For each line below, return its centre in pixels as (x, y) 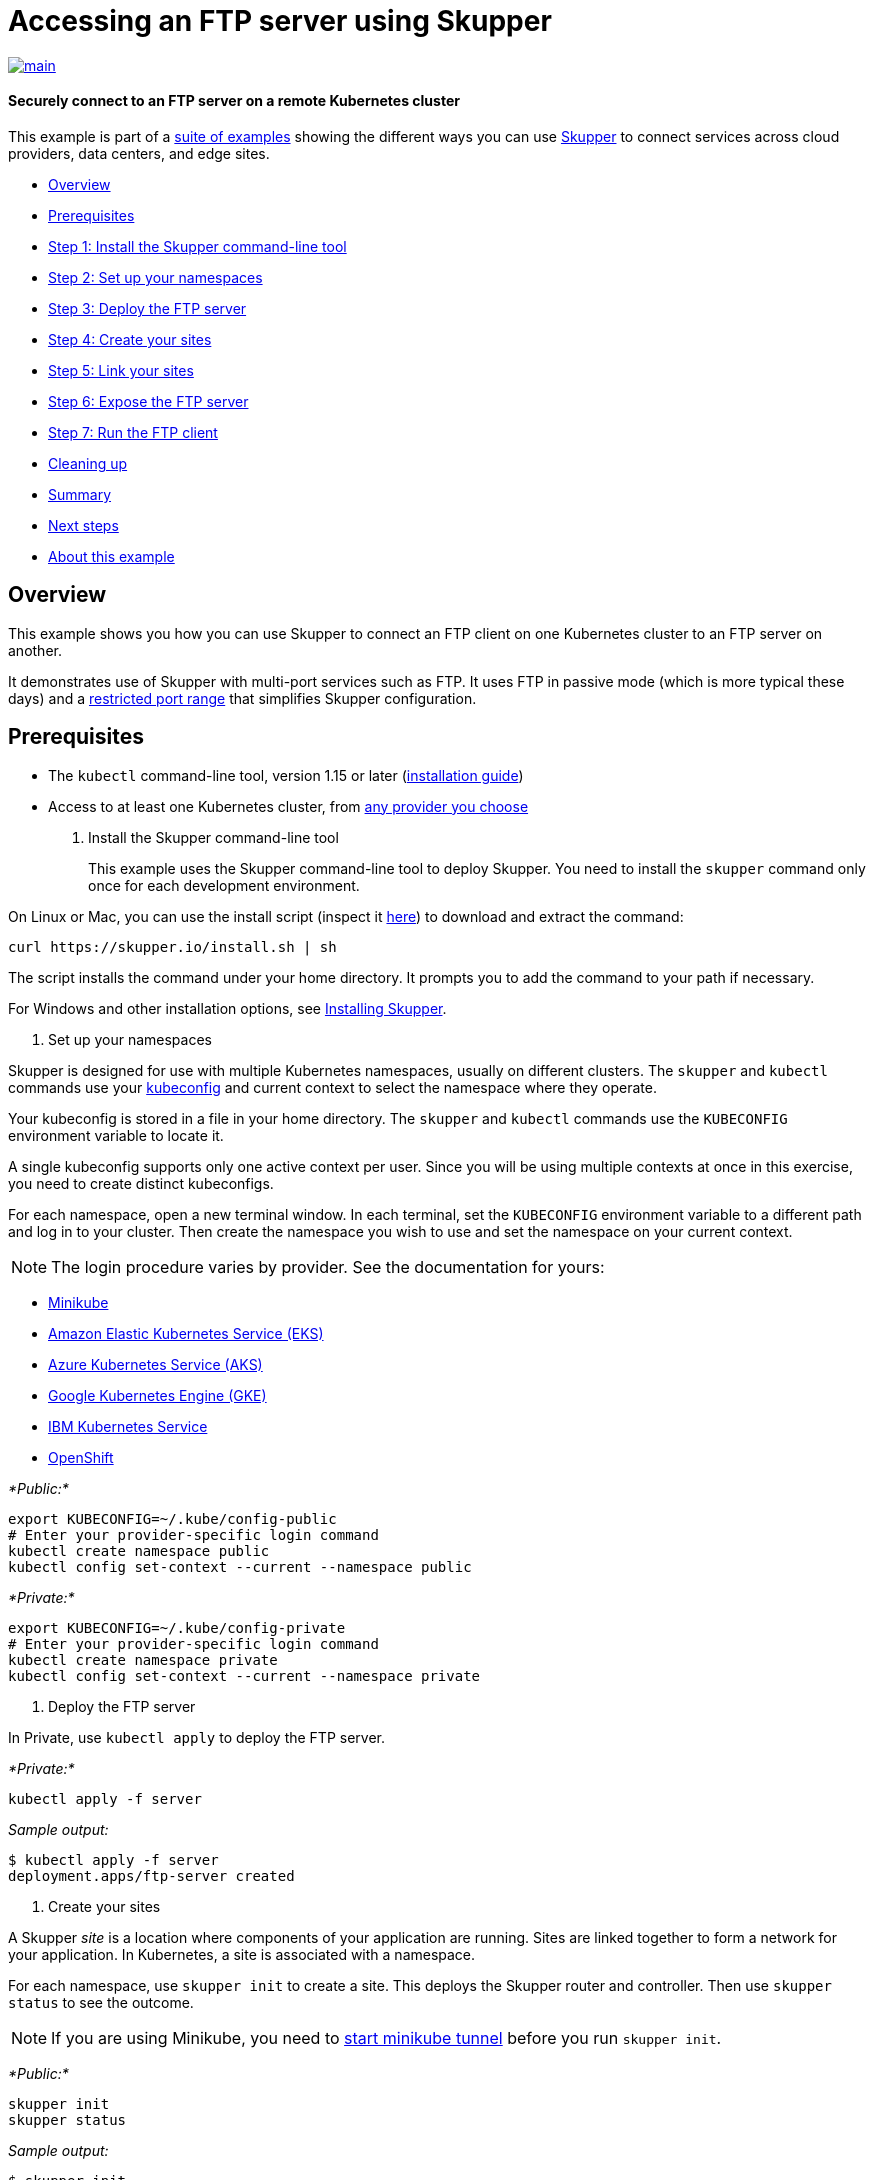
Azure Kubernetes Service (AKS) (155, 1364)
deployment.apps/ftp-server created (151, 1875)
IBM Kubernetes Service (128, 1426)
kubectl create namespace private (143, 1659)
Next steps (83, 525)
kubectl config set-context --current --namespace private (244, 1675)
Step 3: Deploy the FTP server (147, 308)
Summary (80, 494)
